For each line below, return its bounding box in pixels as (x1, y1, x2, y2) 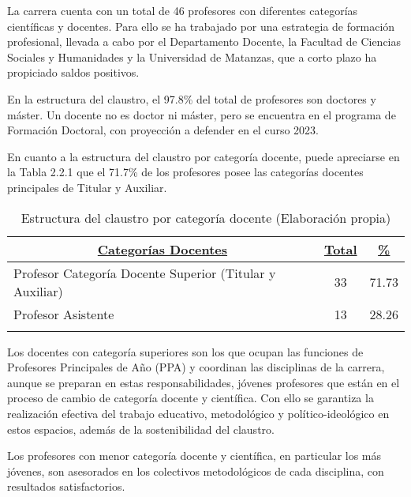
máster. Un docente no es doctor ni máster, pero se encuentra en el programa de (7, 106, 396, 122)
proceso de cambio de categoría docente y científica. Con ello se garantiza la (7, 390, 374, 406)
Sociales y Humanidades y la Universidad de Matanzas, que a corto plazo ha (7, 48, 377, 65)
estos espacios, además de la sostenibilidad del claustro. (7, 420, 275, 437)
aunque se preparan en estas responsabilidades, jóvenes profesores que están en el (7, 374, 400, 390)
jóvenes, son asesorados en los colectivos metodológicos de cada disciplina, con (7, 462, 384, 479)
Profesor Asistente (13, 304, 114, 323)
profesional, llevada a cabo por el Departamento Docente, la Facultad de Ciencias (7, 33, 402, 50)
